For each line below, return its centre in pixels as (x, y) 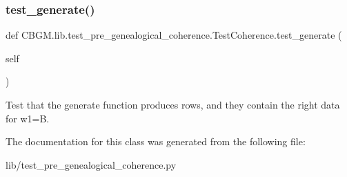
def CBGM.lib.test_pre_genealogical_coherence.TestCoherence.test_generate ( (174, 35)
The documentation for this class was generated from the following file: (156, 141)
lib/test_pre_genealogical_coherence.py (91, 164)
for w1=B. (28, 118)
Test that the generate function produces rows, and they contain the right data (173, 104)
